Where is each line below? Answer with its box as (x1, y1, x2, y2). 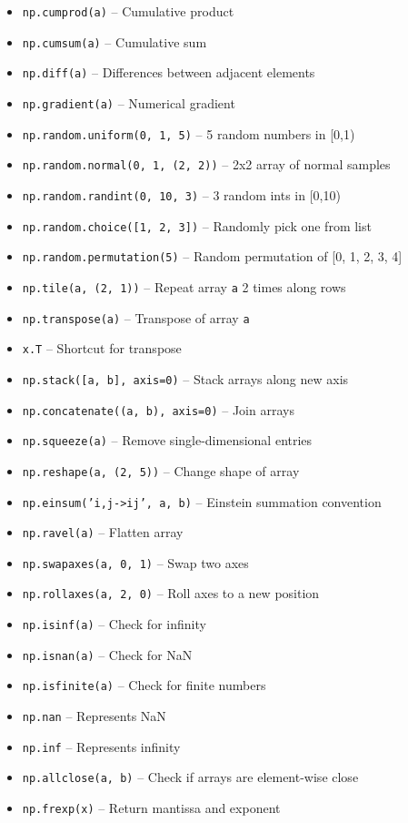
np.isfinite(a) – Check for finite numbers (22, 676, 266, 695)
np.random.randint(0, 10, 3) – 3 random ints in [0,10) (22, 185, 341, 204)
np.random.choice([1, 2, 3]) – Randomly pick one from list (22, 216, 372, 235)
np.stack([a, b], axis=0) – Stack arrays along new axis (22, 369, 349, 388)
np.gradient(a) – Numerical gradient (22, 93, 235, 112)
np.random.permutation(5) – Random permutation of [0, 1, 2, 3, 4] (22, 247, 403, 266)
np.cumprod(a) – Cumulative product (22, 2, 234, 20)
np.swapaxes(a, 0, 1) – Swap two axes (22, 553, 249, 572)
